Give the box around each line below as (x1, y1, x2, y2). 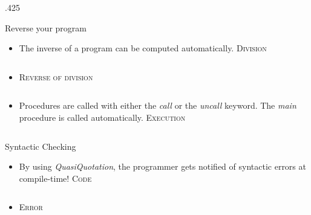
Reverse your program (5, 21, 87, 34)
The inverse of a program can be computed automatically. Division (19, 42, 267, 54)
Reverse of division (19, 70, 93, 83)
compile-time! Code (19, 172, 92, 184)
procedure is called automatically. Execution (19, 111, 186, 123)
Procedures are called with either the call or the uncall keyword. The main (19, 99, 296, 112)
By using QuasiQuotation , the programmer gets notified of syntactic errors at (19, 160, 306, 173)
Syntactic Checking (5, 140, 76, 152)
